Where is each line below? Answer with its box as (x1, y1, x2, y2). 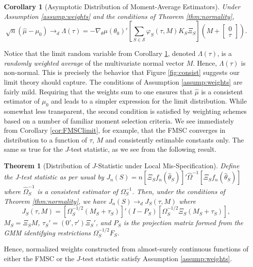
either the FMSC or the (4, 253, 74, 263)
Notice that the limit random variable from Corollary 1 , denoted (4, 48, 196, 58)
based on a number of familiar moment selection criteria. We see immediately (4, 115, 234, 125)
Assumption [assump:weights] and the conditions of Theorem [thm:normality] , (4, 11, 235, 21)
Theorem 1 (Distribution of (4, 160, 90, 170)
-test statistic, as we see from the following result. (68, 144, 217, 154)
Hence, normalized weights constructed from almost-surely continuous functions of (4, 244, 249, 254)
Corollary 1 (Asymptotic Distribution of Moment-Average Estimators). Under (4, 1, 240, 11)
